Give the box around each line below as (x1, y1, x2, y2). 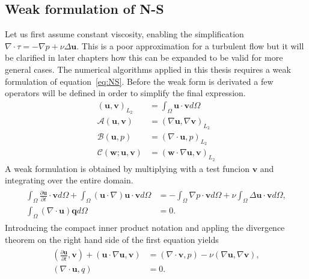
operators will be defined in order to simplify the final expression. (5, 87, 246, 99)
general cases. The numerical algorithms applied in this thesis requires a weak (5, 63, 291, 75)
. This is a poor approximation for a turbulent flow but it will (76, 39, 304, 52)
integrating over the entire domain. (5, 174, 133, 186)
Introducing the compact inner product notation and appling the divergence (5, 221, 285, 234)
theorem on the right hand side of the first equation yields (5, 233, 219, 245)
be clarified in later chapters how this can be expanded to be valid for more (5, 51, 283, 64)
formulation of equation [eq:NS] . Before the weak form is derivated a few (5, 75, 274, 87)
